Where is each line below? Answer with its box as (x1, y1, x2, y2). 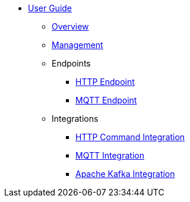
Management (52, 40, 103, 50)
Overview (52, 21, 89, 31)
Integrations (52, 113, 99, 124)
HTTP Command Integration (75, 132, 185, 142)
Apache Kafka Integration (75, 169, 175, 179)
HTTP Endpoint (75, 77, 135, 87)
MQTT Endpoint (75, 95, 137, 105)
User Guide (28, 3, 72, 13)
